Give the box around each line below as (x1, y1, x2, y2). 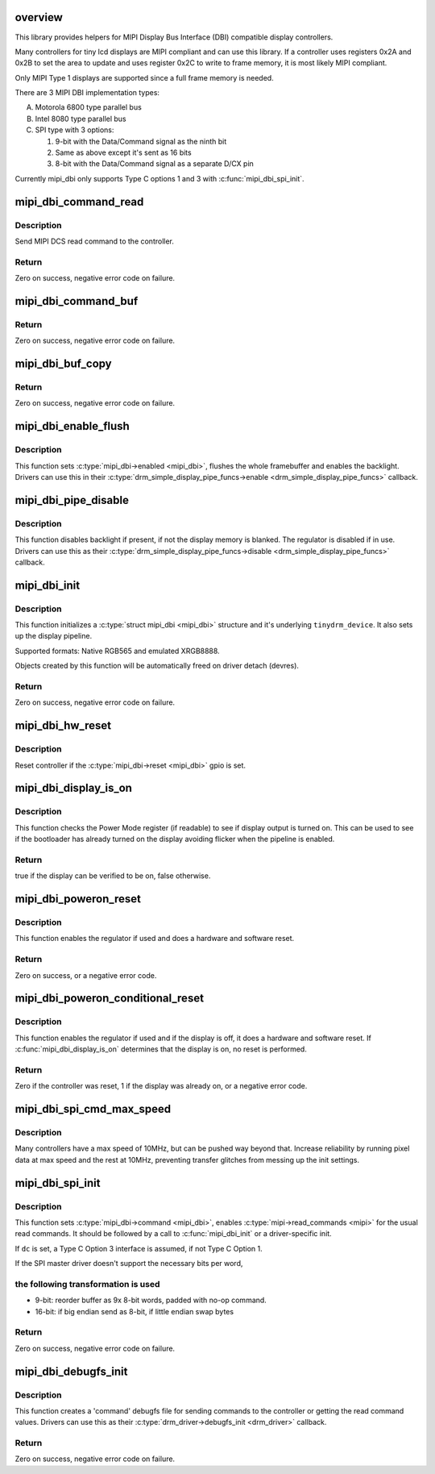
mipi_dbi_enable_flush (14, 419, 130, 433)
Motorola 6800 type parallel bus (35, 102, 143, 112)
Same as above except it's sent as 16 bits (55, 148, 193, 157)
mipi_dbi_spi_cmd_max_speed (14, 1102, 172, 1116)
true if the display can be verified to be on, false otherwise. (14, 871, 211, 881)
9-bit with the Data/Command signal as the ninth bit (55, 136, 227, 146)
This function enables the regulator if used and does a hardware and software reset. (14, 934, 295, 943)
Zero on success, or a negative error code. (14, 970, 157, 980)
